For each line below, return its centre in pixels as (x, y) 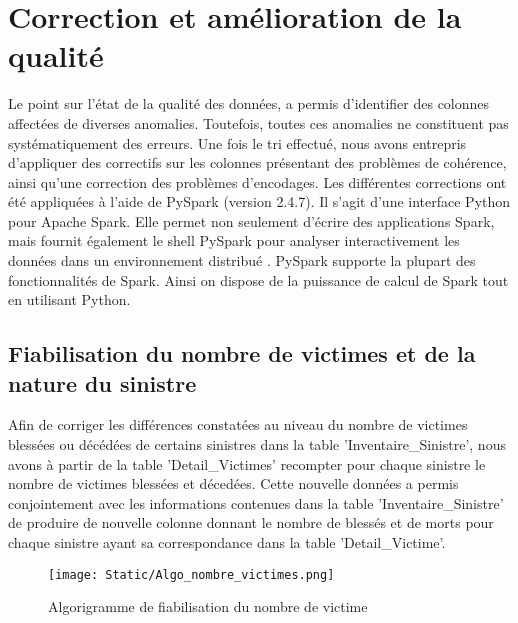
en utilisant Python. (69, 299)
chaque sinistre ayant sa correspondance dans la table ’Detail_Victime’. (227, 542)
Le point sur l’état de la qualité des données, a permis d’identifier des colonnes (249, 103)
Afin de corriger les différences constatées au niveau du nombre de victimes (238, 424)
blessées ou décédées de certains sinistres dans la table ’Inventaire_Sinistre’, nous (257, 444)
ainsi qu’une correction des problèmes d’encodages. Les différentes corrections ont (257, 181)
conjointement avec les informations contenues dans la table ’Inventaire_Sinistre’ (256, 502)
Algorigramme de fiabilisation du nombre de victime (208, 606)
